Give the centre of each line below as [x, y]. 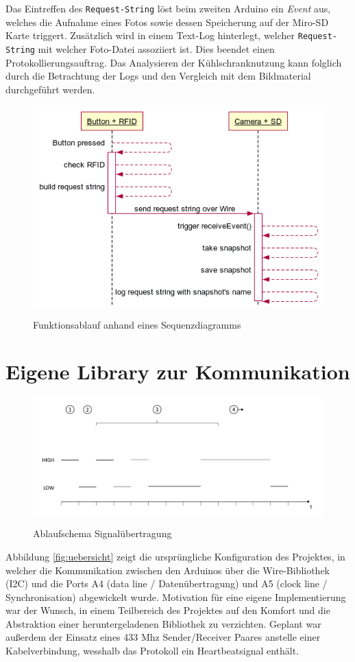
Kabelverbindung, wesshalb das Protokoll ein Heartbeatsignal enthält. [152, 651]
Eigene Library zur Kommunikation [178, 371]
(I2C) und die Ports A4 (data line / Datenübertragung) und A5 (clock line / [167, 583]
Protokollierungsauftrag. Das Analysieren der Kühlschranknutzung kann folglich [174, 62]
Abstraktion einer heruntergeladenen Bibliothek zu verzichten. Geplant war [163, 623]
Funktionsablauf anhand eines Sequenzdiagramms [137, 324]
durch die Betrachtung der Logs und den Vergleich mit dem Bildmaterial [158, 76]
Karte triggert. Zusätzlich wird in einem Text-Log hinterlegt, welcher [150, 35]
